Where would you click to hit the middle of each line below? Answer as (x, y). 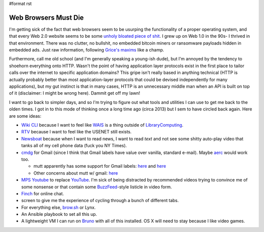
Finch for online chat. (43, 193)
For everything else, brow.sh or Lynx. (58, 207)
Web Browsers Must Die (46, 17)
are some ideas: (25, 116)
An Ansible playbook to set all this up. (59, 214)
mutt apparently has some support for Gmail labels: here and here (100, 166)
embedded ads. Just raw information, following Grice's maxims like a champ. (87, 50)
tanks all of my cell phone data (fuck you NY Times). (74, 146)
